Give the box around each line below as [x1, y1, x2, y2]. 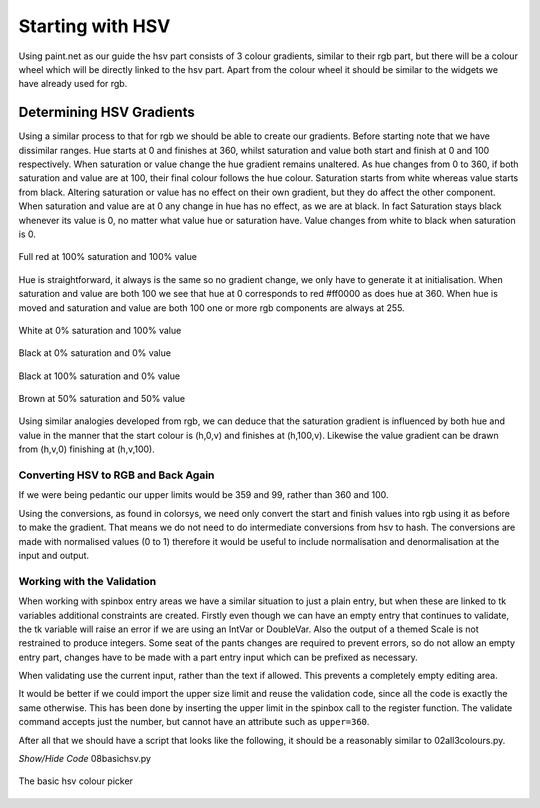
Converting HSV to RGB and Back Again [18, 468, 215, 482]
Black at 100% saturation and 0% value [18, 370, 180, 382]
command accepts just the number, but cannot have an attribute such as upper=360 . [18, 716, 370, 728]
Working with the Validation [18, 574, 157, 588]
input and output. [18, 549, 90, 561]
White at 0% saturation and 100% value [18, 324, 182, 336]
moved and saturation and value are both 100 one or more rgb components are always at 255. [18, 301, 405, 314]
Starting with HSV [18, 15, 171, 37]
